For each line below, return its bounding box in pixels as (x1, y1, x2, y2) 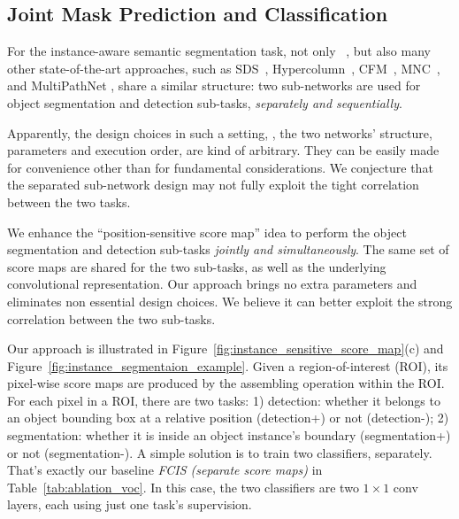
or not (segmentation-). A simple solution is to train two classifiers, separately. (7, 443, 432, 461)
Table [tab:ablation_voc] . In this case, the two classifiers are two (7, 477, 359, 496)
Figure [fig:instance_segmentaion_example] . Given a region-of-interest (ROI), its (7, 356, 448, 375)
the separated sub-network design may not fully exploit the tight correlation (7, 175, 419, 194)
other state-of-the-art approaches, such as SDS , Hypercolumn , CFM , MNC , (7, 58, 440, 77)
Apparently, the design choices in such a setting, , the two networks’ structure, (7, 123, 432, 142)
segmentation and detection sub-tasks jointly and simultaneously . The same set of (7, 240, 449, 259)
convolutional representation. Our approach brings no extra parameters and (7, 275, 417, 293)
